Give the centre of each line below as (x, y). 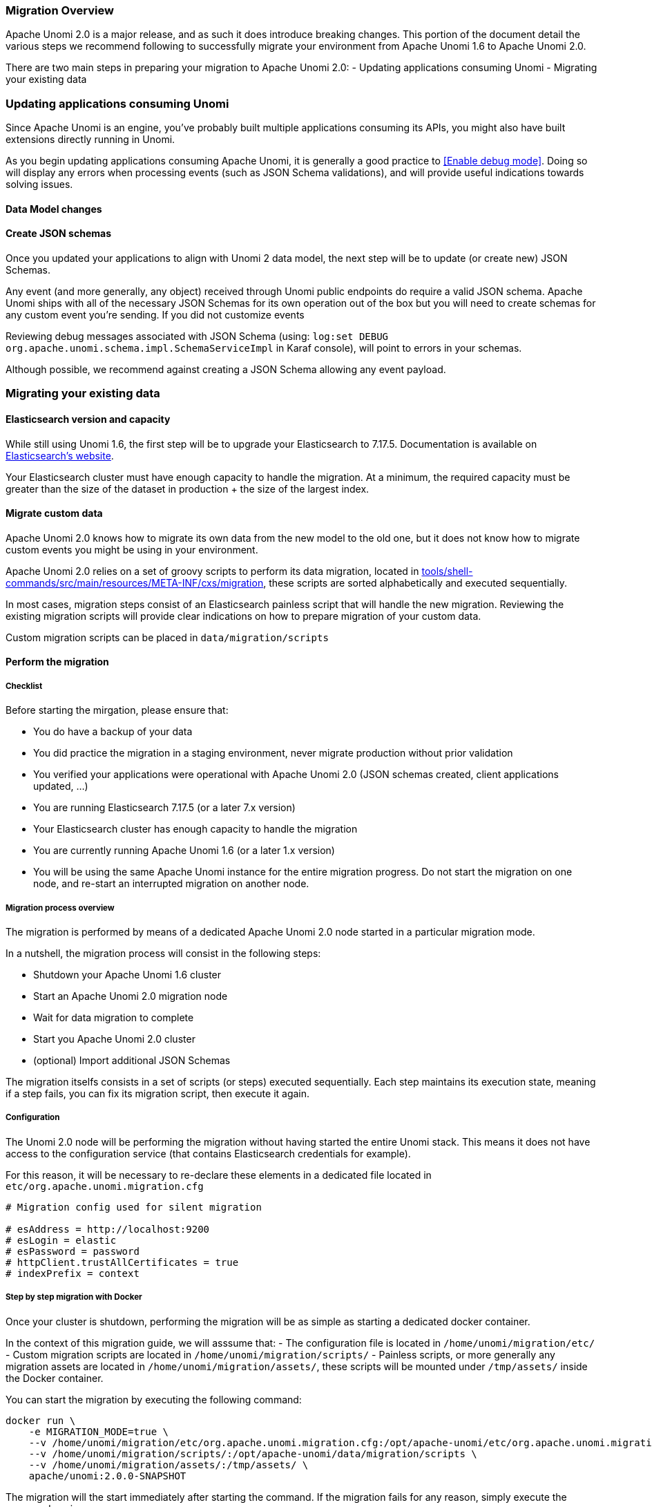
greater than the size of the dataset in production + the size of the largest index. (188, 489)
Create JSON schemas (58, 234)
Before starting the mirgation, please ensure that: (117, 710)
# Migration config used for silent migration (134, 1207)
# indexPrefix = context (73, 1273)
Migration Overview (60, 10)
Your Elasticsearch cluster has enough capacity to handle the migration (195, 829)
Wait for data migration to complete (114, 1017)
